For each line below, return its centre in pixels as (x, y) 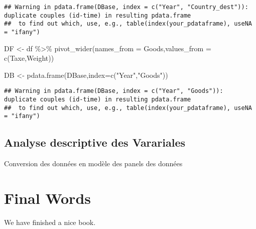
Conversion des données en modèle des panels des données (93, 163)
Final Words (47, 198)
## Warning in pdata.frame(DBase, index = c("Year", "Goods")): (114, 91)
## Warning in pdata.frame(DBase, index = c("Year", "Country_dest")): (126, 7)
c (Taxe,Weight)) (29, 58)
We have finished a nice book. (50, 222)
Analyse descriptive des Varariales (95, 142)
